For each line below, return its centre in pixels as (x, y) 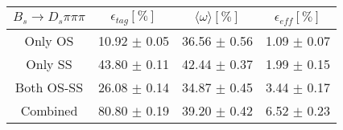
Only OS (49, 40)
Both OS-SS (49, 87)
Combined (49, 110)
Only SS (49, 63)
